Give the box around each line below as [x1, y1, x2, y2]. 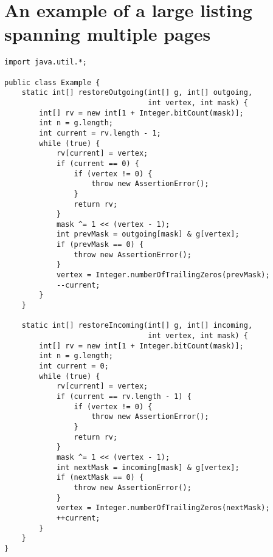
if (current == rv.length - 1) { [56, 392, 192, 401]
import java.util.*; [4, 58, 88, 67]
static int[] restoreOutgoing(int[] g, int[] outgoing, [21, 88, 253, 97]
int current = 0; [39, 362, 109, 370]
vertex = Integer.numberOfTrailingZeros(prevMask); [56, 271, 270, 280]
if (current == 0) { [56, 159, 139, 168]
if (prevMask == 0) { [56, 240, 144, 249]
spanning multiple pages [4, 21, 211, 46]
